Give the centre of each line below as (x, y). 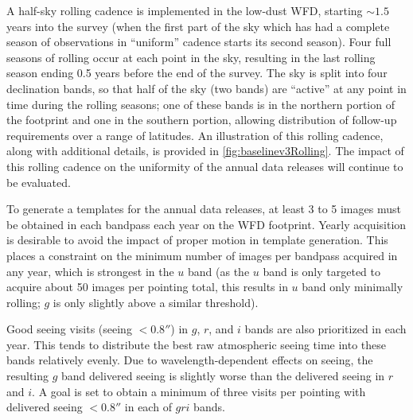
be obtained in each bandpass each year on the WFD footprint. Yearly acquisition (206, 224)
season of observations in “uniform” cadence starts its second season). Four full (199, 42)
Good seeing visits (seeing (69, 329)
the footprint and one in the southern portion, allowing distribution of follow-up (202, 120)
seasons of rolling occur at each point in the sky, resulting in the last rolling (191, 57)
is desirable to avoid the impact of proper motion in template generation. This (197, 240)
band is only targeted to (321, 271)
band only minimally (353, 287)
